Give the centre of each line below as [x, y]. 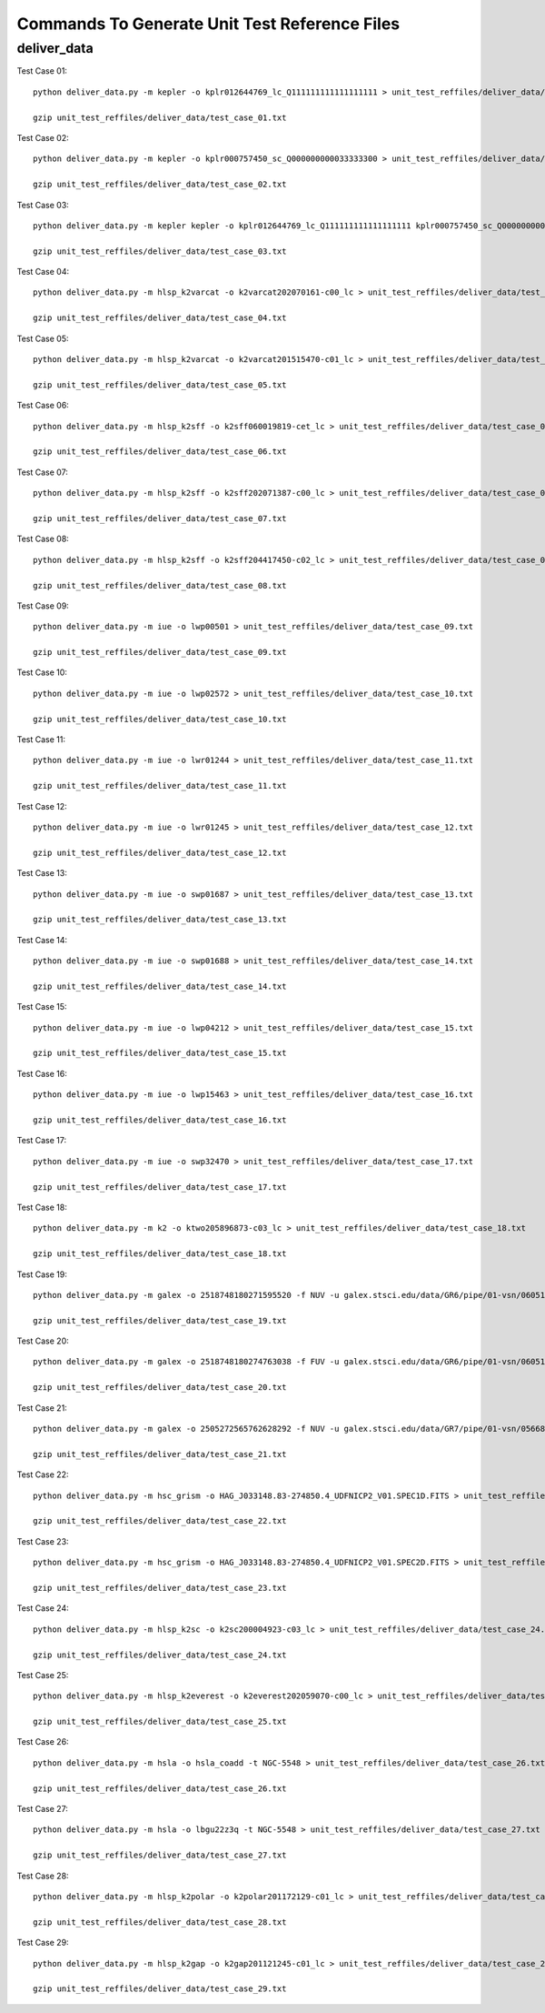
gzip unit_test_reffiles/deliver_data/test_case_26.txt [160, 1788]
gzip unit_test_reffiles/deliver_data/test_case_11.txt [160, 786]
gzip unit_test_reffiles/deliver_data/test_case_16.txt [160, 1120]
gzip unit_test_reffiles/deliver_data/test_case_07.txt [160, 518]
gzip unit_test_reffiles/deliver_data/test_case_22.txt [160, 1521]
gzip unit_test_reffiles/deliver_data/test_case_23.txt [160, 1588]
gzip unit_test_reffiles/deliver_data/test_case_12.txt [160, 852]
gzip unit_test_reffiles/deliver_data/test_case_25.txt [160, 1722]
